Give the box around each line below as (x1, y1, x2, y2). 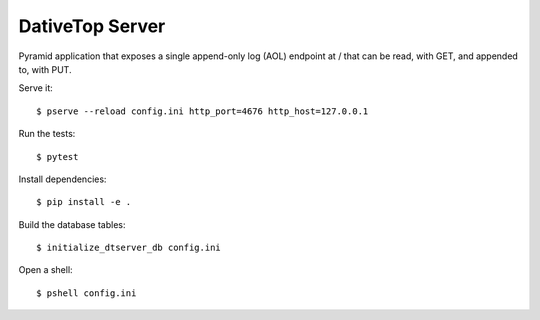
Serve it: (18, 82, 54, 94)
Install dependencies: (18, 173, 107, 185)
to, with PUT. (18, 63, 72, 75)
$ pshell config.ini (36, 287, 137, 299)
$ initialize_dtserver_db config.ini (36, 242, 222, 254)
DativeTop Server (18, 15, 166, 37)
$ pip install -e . (36, 196, 132, 208)
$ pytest (36, 151, 79, 162)
